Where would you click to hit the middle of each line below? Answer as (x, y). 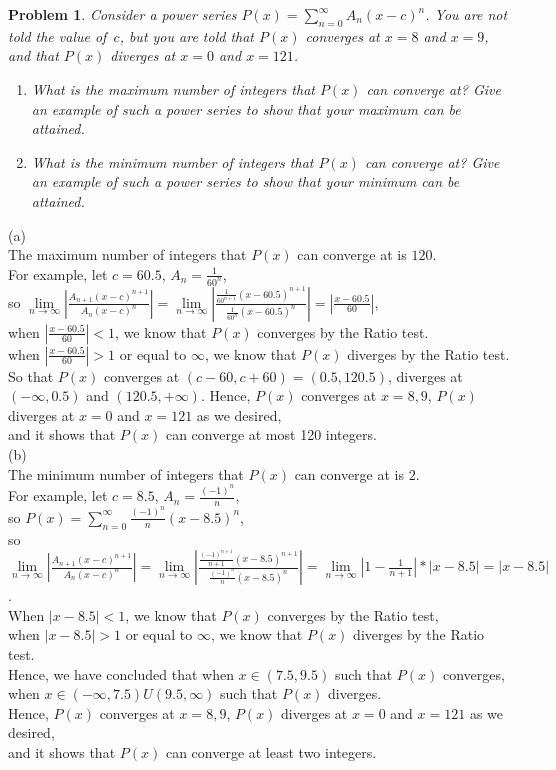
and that (33, 55)
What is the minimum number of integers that (172, 161)
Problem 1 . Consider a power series (122, 14)
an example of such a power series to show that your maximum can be (246, 108)
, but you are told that (186, 35)
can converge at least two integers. (271, 751)
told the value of (57, 35)
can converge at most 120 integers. (271, 434)
